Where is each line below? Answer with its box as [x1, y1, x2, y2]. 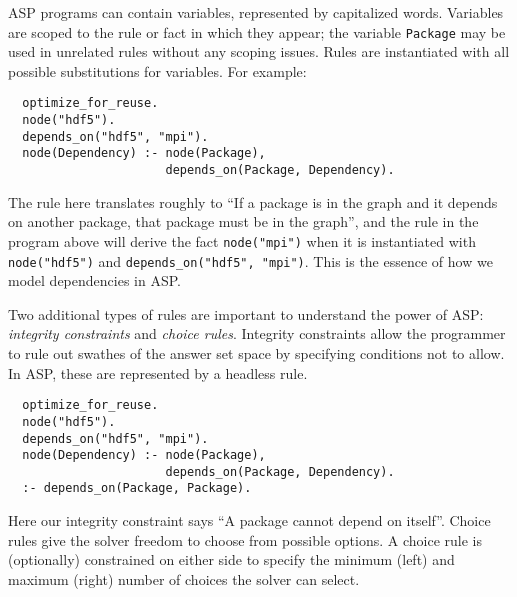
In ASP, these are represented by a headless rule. [8, 362, 308, 383]
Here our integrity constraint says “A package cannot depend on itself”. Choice [8, 510, 491, 531]
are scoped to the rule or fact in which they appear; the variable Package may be [8, 21, 506, 42]
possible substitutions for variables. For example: [8, 60, 307, 81]
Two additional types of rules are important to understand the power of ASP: [8, 303, 484, 324]
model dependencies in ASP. [8, 270, 181, 291]
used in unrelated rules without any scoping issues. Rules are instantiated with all [8, 41, 510, 62]
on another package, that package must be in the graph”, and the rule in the [8, 211, 479, 232]
